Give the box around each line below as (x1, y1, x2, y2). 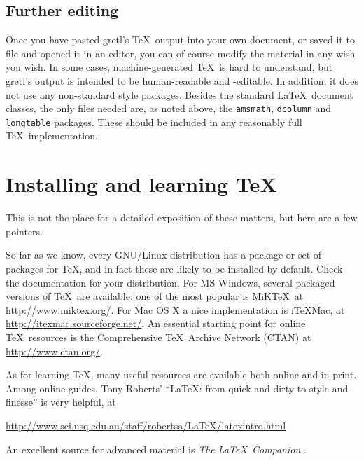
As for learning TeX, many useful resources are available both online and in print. (6, 367, 357, 382)
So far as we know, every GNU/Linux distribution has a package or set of (6, 247, 322, 262)
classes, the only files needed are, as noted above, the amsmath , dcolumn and (6, 101, 332, 116)
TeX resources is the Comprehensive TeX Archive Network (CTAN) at (6, 329, 311, 344)
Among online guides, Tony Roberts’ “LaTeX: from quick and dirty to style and (6, 380, 349, 395)
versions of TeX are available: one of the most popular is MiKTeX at (6, 289, 304, 303)
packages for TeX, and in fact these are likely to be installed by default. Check (6, 261, 343, 275)
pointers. (6, 223, 43, 238)
